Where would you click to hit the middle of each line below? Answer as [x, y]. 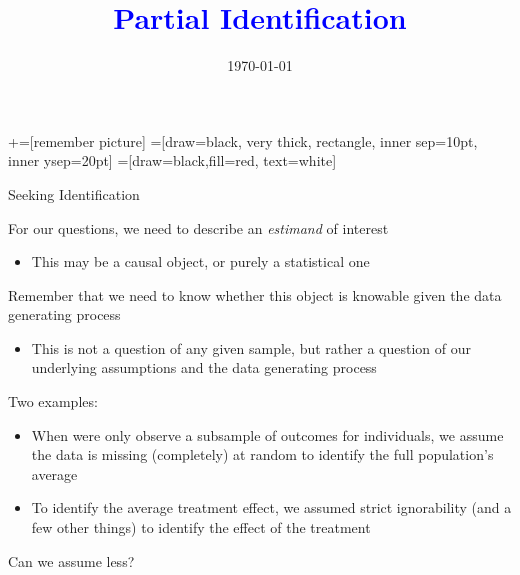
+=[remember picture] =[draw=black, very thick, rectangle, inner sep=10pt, [243, 140]
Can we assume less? [71, 560]
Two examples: [53, 401]
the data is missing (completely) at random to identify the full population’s [262, 454]
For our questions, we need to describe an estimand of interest [198, 227]
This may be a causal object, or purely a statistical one [200, 261]
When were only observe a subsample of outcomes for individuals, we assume [267, 434]
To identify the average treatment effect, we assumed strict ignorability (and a [271, 507]
